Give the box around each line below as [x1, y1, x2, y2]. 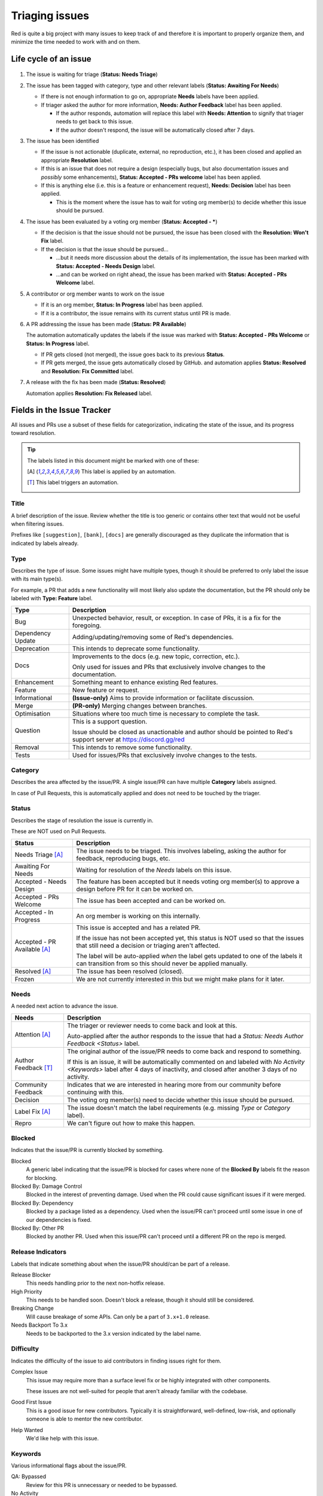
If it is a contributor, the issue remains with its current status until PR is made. [41, 309, 231, 317]
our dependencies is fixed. [26, 1216, 92, 1223]
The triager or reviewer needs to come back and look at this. [66, 1021, 237, 1029]
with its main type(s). [11, 575, 63, 583]
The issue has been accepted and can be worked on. [76, 896, 226, 905]
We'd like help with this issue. [26, 1434, 99, 1442]
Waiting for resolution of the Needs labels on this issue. [76, 865, 232, 874]
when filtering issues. [11, 521, 64, 528]
